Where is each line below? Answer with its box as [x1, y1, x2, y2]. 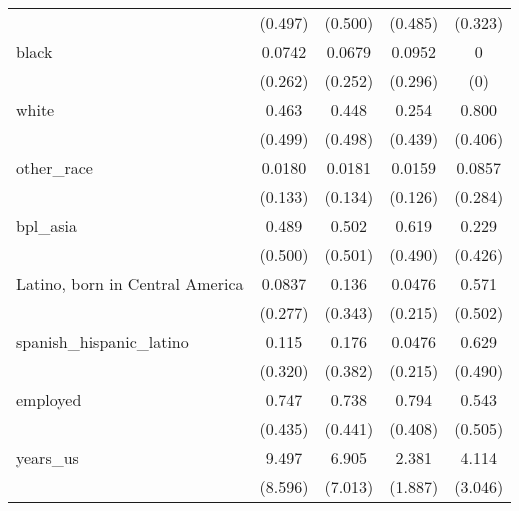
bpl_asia [16, 214, 77, 237]
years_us [16, 446, 79, 469]
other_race [16, 156, 93, 179]
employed [16, 388, 82, 411]
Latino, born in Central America [16, 272, 244, 295]
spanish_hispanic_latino [16, 330, 189, 353]
